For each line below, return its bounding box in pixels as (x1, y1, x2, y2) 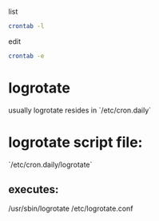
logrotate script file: (8, 133, 143, 151)
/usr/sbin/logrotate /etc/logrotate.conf (8, 203, 133, 214)
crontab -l (8, 22, 45, 30)
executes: (8, 183, 59, 196)
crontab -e (8, 52, 45, 60)
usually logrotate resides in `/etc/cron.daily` (8, 105, 152, 115)
